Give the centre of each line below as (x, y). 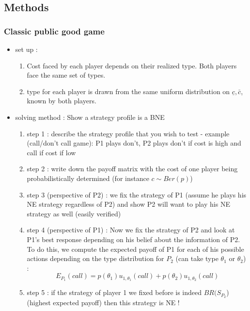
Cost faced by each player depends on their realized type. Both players (132, 65)
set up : (26, 49)
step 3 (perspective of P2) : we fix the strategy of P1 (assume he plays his (137, 194)
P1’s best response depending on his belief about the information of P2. (133, 239)
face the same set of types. (66, 75)
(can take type (197, 258)
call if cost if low (51, 152)
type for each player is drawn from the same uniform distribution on (128, 91)
